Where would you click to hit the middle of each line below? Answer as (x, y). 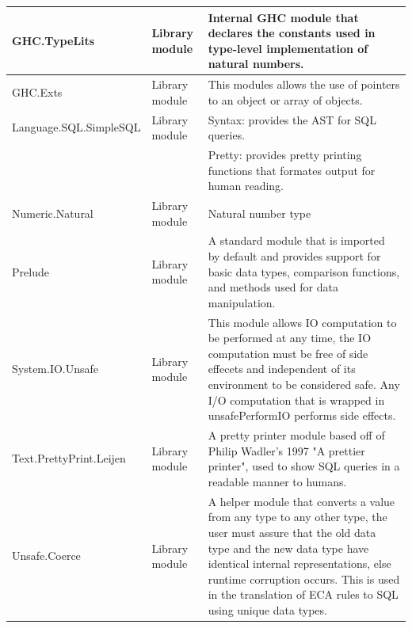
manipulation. (242, 302)
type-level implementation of (288, 48)
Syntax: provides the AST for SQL (292, 119)
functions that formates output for (292, 170)
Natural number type (259, 213)
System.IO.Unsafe (55, 369)
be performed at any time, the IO (290, 338)
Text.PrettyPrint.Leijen (69, 458)
